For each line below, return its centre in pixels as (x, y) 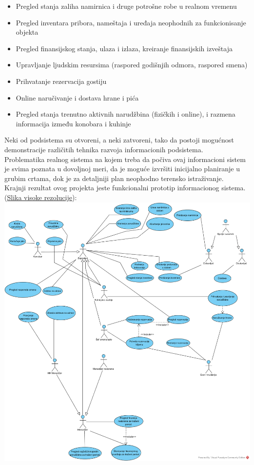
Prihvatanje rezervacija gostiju (61, 81)
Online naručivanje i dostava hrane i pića (77, 97)
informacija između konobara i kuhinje (73, 123)
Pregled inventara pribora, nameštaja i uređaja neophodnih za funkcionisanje (131, 22)
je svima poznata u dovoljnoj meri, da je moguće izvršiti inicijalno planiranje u (122, 169)
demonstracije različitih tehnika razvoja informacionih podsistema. (104, 149)
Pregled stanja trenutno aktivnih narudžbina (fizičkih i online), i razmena (126, 114)
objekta (27, 32)
